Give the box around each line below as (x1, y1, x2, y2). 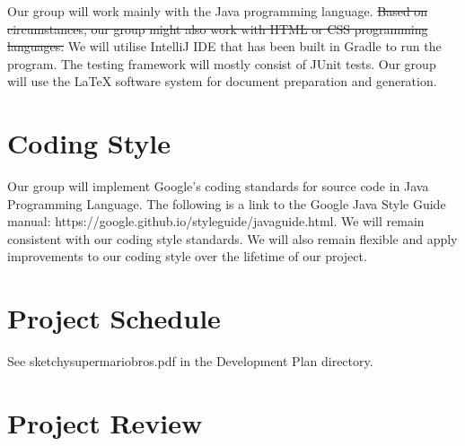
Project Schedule (7, 300, 221, 337)
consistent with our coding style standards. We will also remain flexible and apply (7, 229, 458, 248)
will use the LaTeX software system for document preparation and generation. (7, 72, 437, 91)
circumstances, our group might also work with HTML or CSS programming (7, 19, 428, 38)
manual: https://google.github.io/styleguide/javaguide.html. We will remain (7, 212, 425, 231)
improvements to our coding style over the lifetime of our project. (7, 247, 367, 266)
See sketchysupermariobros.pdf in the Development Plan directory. (7, 352, 373, 371)
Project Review (7, 404, 203, 441)
